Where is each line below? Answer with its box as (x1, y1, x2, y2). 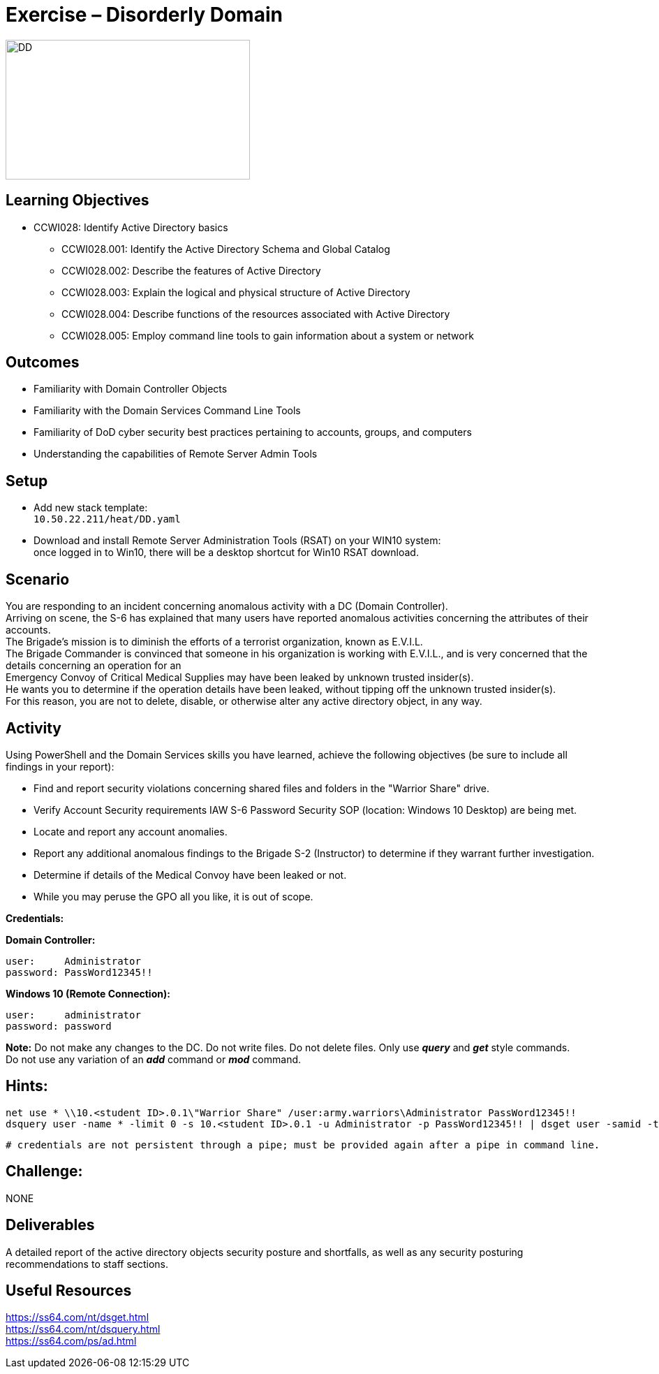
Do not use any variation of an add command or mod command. (6, 1053, 302, 1065)
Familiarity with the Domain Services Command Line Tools (34, 404, 301, 417)
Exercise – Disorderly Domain (6, 3, 283, 27)
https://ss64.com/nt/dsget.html (6, 1311, 149, 1324)
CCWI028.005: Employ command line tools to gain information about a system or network (61, 329, 474, 342)
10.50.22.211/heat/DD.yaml (34, 513, 181, 525)
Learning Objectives (6, 191, 149, 210)
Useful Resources (6, 1281, 132, 1299)
